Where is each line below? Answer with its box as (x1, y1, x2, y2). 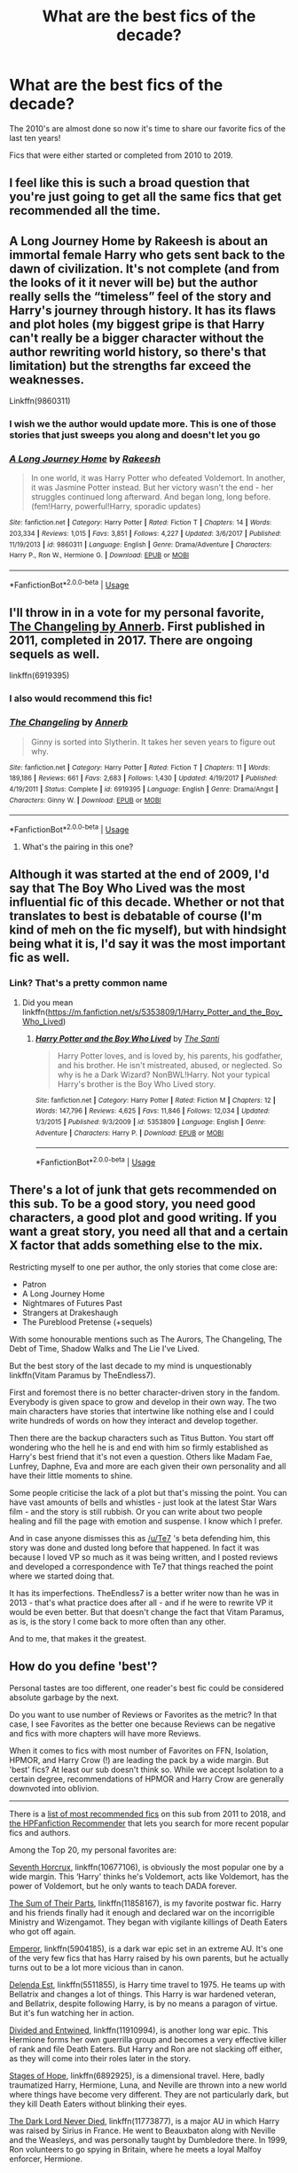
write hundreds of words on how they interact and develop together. (9, 1415, 259, 1426)
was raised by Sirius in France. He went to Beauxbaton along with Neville (9, 2125, 277, 2136)
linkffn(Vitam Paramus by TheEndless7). (9, 1369, 156, 1381)
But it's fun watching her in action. (9, 2007, 135, 2018)
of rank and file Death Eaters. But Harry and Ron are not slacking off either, (9, 2043, 283, 2054)
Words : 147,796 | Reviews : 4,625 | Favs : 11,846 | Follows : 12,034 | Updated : (35, 1106, 271, 1115)
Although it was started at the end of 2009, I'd (9, 867, 270, 882)
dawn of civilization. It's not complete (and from (9, 261, 279, 276)
